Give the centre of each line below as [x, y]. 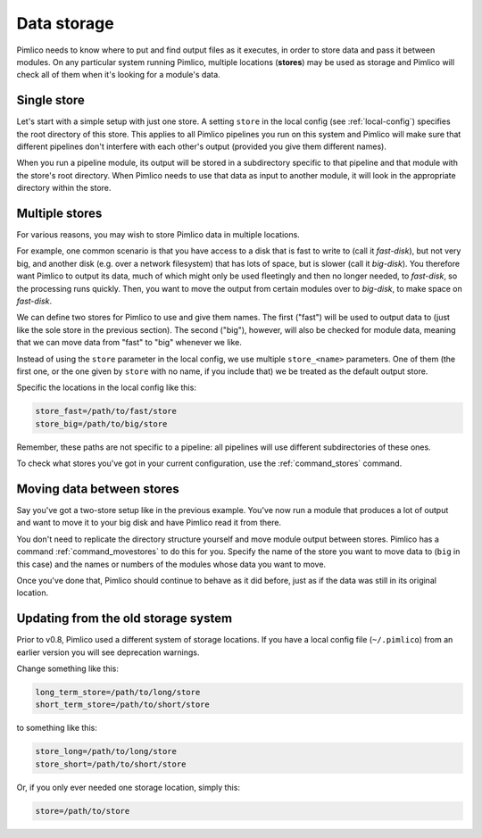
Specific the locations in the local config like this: [106, 387]
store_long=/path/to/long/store [106, 751]
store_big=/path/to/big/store [101, 423]
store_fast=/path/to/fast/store [106, 411]
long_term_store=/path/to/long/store [118, 693]
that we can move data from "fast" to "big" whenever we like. [129, 343]
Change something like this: [68, 668]
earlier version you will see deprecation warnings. [108, 652]
